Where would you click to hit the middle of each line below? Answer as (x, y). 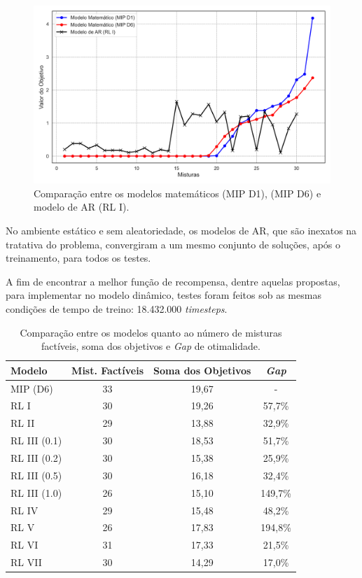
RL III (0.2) (36, 457)
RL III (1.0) (36, 492)
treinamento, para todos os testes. (78, 258)
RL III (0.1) (36, 440)
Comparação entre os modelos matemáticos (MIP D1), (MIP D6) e (177, 193)
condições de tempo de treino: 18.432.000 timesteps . (117, 308)
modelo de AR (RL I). (82, 207)
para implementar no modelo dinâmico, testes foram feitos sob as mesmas (163, 295)
